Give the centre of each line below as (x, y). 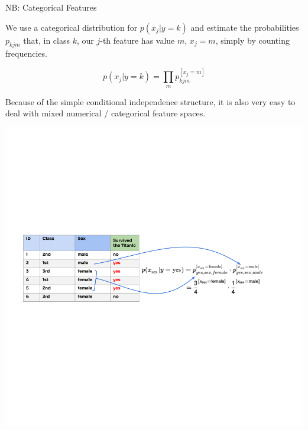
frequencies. (26, 53)
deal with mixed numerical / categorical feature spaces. (106, 113)
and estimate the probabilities (245, 27)
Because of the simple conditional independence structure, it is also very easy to (150, 101)
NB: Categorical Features (51, 7)
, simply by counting (252, 40)
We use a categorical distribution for (72, 27)
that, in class (46, 40)
